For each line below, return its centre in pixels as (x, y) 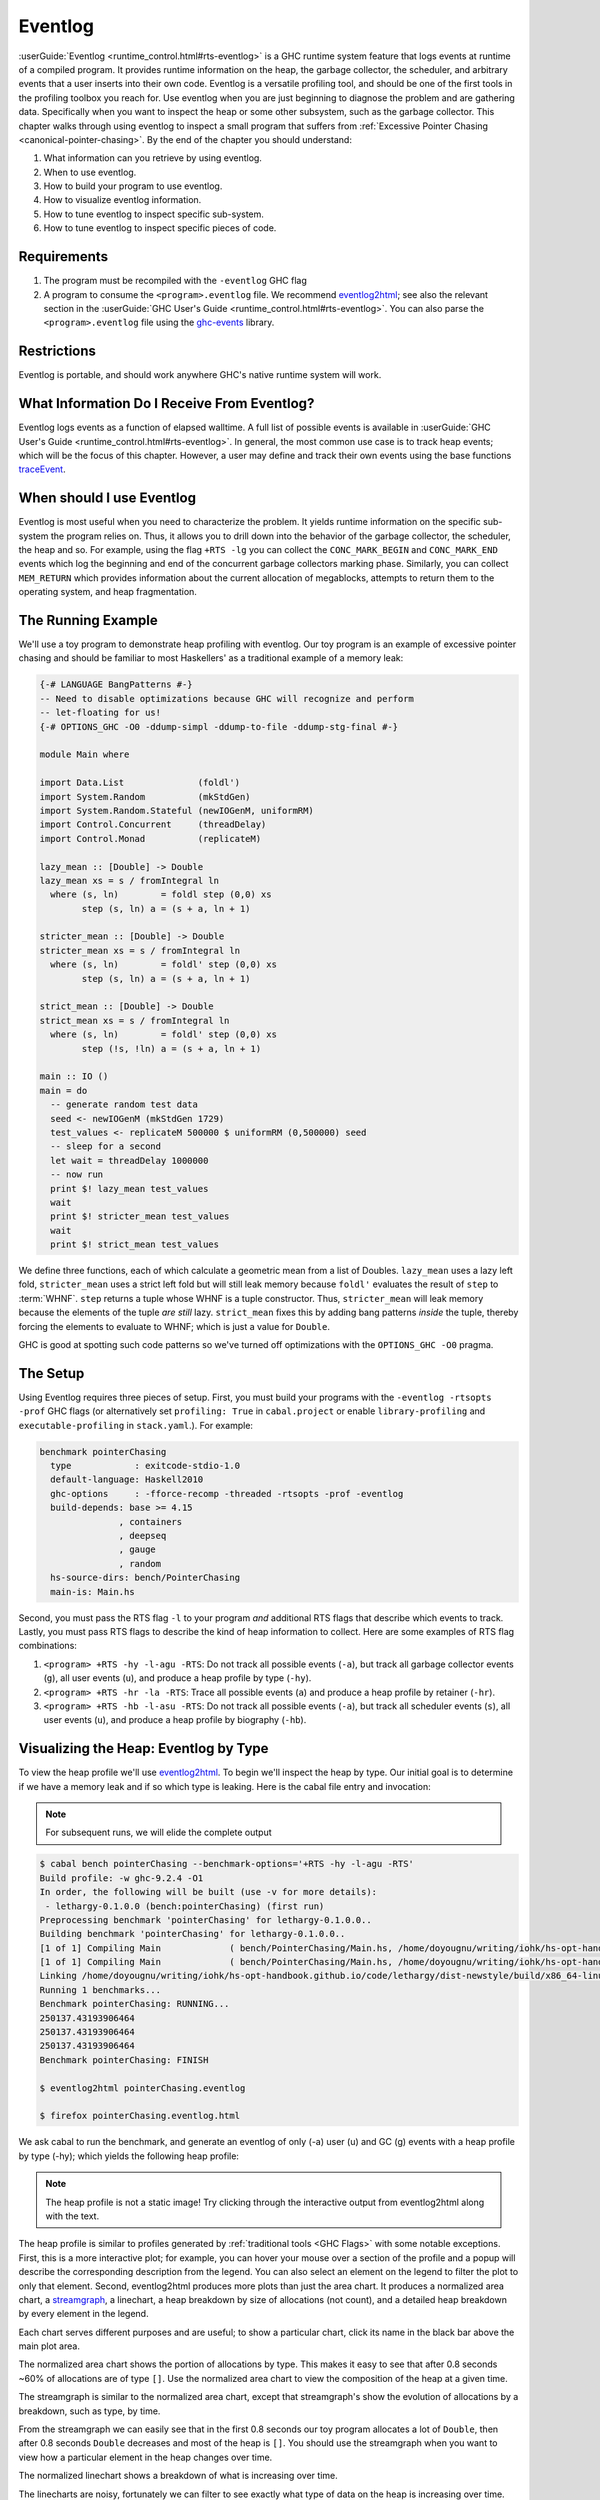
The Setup (51, 1373)
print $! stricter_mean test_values (140, 1216)
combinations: (47, 1646)
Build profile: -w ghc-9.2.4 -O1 (121, 1878)
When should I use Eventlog (107, 498)
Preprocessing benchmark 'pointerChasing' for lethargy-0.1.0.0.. (205, 1919)
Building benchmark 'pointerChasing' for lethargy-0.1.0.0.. (192, 1934)
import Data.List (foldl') (139, 783)
